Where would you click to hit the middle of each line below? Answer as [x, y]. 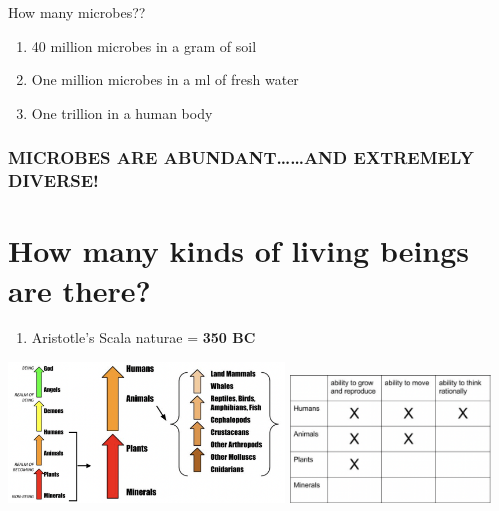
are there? [79, 289]
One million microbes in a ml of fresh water [165, 79]
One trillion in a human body [122, 112]
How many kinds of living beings [239, 250]
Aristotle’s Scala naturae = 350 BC [143, 337]
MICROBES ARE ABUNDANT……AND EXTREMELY [241, 157]
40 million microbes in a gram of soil [144, 45]
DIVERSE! [53, 180]
